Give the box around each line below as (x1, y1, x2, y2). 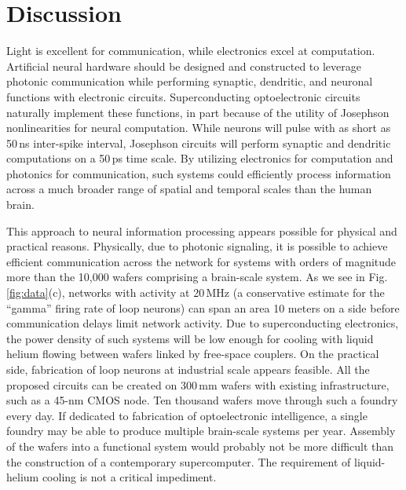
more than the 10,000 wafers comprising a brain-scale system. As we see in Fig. (6, 269, 388, 285)
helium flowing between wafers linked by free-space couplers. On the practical (6, 346, 379, 362)
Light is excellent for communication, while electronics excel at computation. (6, 42, 375, 59)
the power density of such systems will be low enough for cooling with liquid (6, 330, 374, 346)
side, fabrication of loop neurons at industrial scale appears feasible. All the (6, 361, 370, 377)
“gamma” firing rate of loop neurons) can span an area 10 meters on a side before (6, 299, 400, 316)
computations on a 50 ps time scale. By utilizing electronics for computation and (6, 150, 393, 166)
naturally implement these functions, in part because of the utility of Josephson (6, 104, 390, 120)
